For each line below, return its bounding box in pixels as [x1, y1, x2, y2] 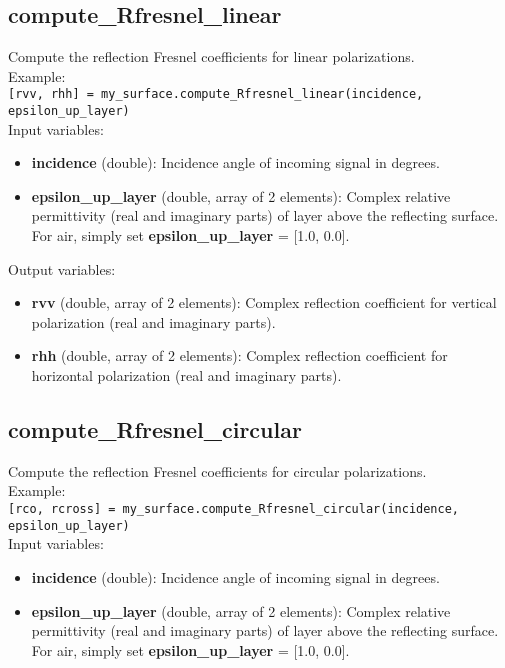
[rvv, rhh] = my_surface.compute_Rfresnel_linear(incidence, [8, 87, 424, 102]
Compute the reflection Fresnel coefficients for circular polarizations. [8, 460, 427, 481]
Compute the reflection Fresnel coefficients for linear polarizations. [8, 46, 415, 67]
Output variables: [8, 258, 116, 279]
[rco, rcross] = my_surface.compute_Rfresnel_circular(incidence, [8, 502, 460, 517]
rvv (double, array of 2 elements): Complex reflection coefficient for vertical [31, 292, 497, 313]
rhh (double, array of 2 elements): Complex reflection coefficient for [31, 345, 448, 366]
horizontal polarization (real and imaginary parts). [31, 365, 342, 386]
